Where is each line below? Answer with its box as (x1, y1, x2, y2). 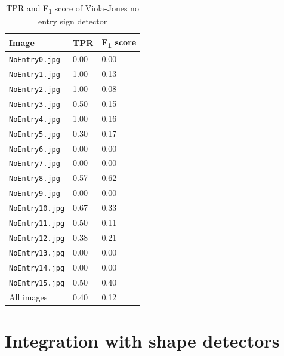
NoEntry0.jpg (9, 56, 60, 65)
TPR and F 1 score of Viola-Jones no (6, 2, 139, 16)
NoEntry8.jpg (9, 174, 60, 183)
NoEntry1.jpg (9, 70, 60, 79)
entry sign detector (38, 15, 107, 27)
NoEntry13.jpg (9, 248, 65, 257)
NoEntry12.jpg (9, 234, 65, 243)
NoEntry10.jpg (9, 204, 65, 213)
